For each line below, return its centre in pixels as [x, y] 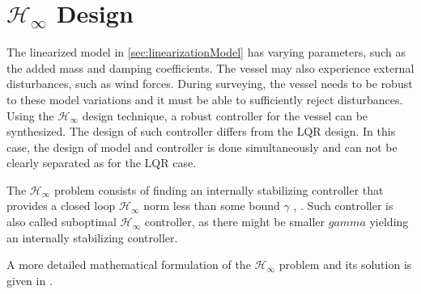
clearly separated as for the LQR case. [102, 163]
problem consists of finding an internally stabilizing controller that [219, 189]
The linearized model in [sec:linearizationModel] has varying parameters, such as [206, 52]
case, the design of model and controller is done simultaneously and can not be [202, 147]
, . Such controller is [343, 206]
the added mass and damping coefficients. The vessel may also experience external [210, 67]
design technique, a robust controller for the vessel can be [225, 115]
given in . [30, 280]
